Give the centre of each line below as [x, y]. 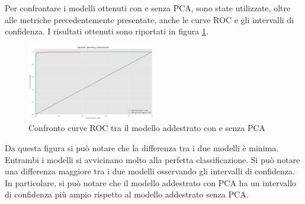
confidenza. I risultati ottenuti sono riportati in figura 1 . [107, 31]
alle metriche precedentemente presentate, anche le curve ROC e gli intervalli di [150, 19]
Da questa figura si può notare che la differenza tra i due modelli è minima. [142, 148]
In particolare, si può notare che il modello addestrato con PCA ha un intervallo [151, 182]
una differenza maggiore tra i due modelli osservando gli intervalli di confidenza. [150, 171]
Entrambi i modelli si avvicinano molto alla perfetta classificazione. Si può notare [152, 159]
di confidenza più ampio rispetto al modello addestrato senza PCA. [127, 194]
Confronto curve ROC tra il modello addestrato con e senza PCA [147, 128]
